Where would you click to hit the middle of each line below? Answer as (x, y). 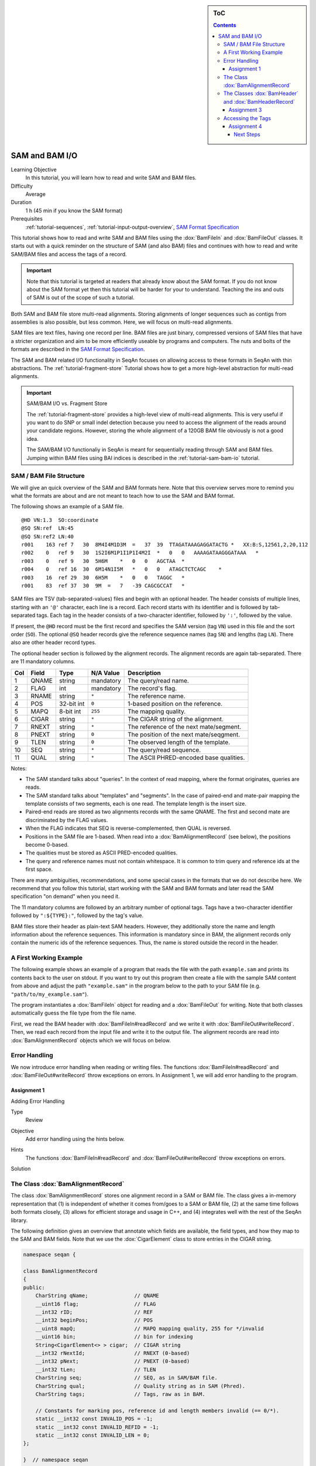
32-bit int (72, 704)
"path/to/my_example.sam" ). (50, 994)
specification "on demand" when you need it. (65, 897)
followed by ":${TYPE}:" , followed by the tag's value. (77, 915)
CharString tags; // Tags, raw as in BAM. (120, 1394)
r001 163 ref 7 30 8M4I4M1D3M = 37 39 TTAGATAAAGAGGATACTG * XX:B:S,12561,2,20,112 (165, 545)
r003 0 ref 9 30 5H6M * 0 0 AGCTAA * (103, 561)
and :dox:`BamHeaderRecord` (259, 101)
